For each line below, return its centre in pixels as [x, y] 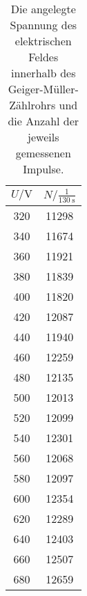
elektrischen [43, 41]
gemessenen [43, 153]
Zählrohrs [32, 105]
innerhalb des [43, 73]
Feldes [43, 57]
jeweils [43, 137]
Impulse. [43, 169]
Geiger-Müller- [43, 89]
